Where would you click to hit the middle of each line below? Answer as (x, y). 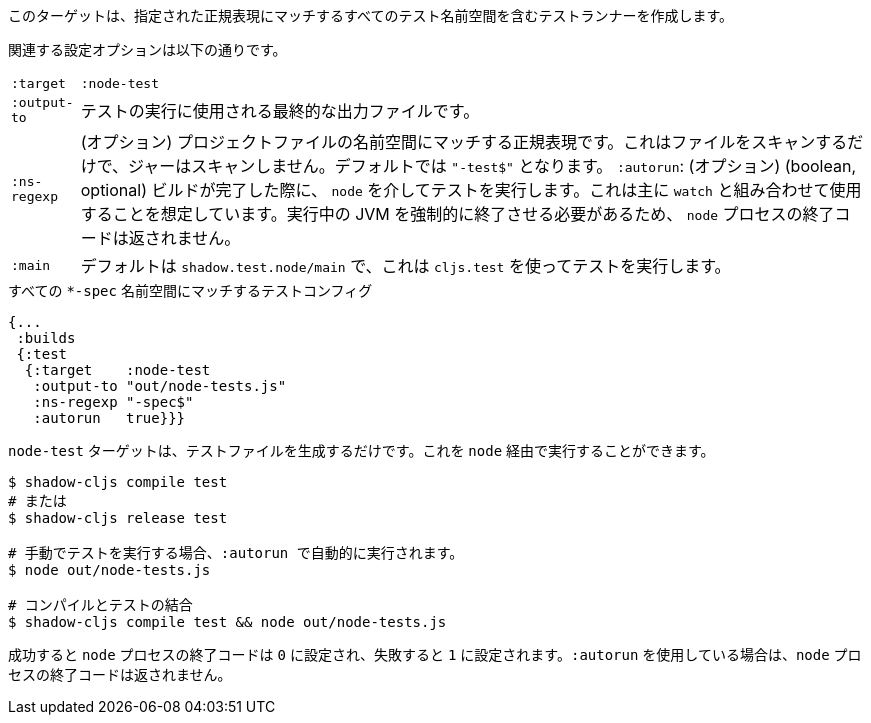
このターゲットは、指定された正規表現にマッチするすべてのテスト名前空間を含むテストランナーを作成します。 (371, 15)
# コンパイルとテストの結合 (100, 605)
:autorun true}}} (109, 418)
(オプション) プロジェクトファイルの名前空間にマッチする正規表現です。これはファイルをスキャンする (464, 142)
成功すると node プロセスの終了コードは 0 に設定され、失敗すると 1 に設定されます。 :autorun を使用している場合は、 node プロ (435, 654)
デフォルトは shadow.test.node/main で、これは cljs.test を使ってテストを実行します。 (405, 266)
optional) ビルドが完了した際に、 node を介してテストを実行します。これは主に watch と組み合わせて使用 (471, 190)
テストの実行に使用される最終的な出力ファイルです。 (280, 111)
